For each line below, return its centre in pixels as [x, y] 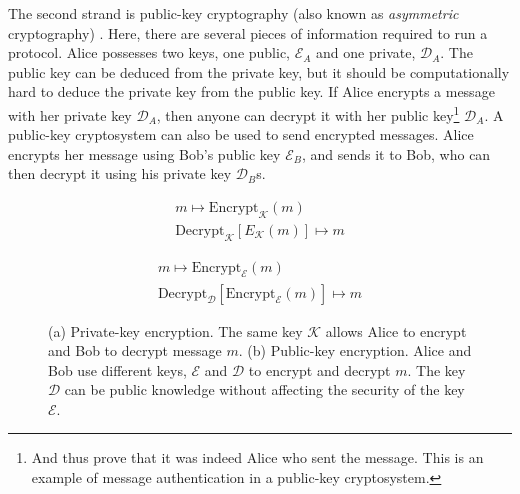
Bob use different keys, [117, 369]
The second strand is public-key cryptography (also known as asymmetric [233, 13]
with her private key [70, 114]
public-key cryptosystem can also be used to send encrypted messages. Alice [241, 134]
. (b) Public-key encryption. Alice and [355, 350]
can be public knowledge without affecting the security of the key [264, 389]
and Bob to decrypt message [135, 350]
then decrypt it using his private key [120, 173]
